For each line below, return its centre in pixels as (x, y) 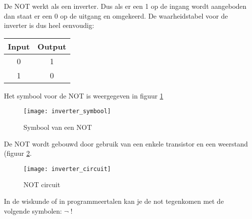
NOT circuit (42, 184)
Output (52, 46)
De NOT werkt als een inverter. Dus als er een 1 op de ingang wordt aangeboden (125, 6)
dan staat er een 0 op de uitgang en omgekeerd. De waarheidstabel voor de (116, 15)
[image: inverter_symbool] (67, 111)
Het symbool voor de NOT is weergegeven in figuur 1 (84, 95)
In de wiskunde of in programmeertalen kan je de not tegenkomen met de (114, 201)
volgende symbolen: (33, 210)
